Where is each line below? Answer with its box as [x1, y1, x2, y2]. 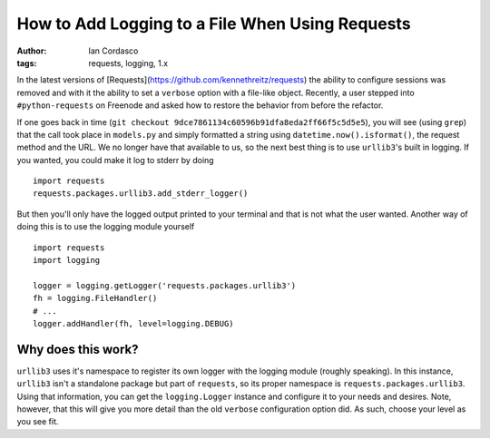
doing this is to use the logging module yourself [16, 221, 195, 232]
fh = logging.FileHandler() [33, 293, 158, 304]
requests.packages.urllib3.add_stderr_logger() [33, 189, 249, 199]
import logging [33, 255, 101, 266]
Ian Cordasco [88, 45, 139, 56]
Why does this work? [16, 341, 139, 357]
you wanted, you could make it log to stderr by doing [16, 154, 214, 165]
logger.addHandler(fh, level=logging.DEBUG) [33, 318, 235, 328]
